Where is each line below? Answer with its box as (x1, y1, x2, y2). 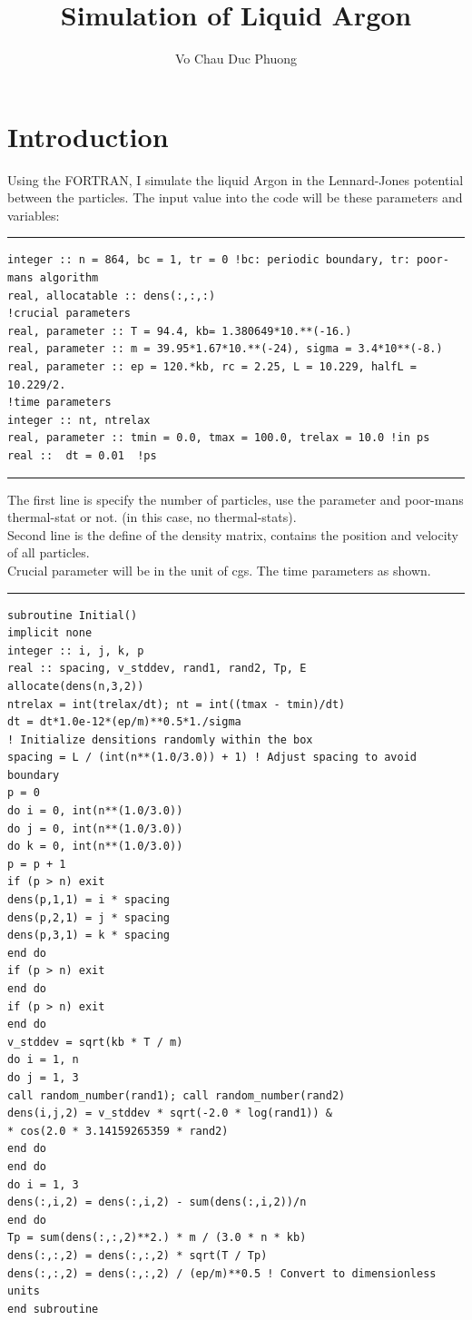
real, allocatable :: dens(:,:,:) (7, 289, 216, 302)
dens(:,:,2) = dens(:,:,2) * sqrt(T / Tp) (7, 1248, 268, 1262)
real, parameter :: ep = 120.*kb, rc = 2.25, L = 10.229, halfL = (7, 360, 418, 373)
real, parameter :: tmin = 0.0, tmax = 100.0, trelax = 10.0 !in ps (7, 431, 430, 445)
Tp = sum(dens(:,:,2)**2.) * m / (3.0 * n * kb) (7, 1231, 307, 1245)
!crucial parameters (7, 307, 132, 320)
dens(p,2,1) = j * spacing (7, 911, 170, 924)
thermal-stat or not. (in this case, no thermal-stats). (7, 507, 297, 527)
